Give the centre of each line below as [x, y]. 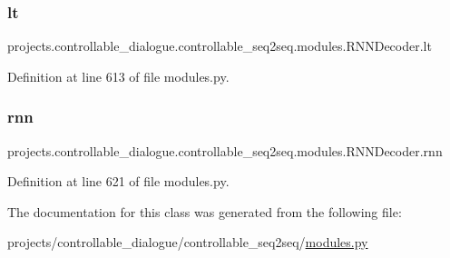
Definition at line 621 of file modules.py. [118, 181]
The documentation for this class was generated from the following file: [205, 211]
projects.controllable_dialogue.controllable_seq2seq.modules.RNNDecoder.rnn [225, 150]
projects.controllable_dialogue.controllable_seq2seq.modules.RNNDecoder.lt [220, 46]
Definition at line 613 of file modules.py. [118, 76]
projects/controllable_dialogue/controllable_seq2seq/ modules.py [188, 242]
